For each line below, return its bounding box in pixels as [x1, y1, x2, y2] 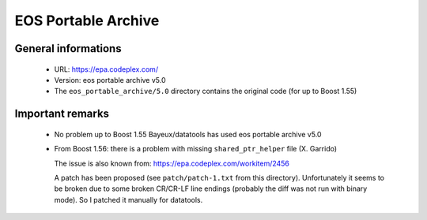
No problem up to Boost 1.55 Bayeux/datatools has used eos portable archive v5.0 [54, 129, 322, 139]
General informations [14, 42, 122, 55]
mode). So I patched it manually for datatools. [54, 195, 203, 204]
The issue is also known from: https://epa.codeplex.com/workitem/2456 [54, 158, 290, 168]
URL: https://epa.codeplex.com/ [54, 64, 158, 74]
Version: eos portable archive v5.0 [54, 75, 166, 84]
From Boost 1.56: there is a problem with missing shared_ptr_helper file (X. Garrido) [54, 144, 338, 154]
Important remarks [14, 107, 110, 121]
